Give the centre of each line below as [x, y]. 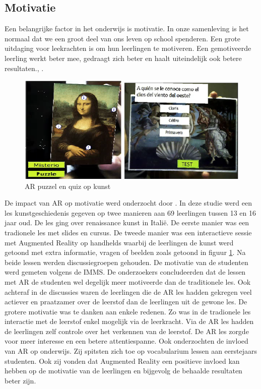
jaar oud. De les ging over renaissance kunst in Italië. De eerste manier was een [127, 222]
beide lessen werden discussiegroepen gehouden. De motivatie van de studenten [126, 262]
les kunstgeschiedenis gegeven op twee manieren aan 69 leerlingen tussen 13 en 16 [130, 212]
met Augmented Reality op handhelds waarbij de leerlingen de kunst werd [119, 242]
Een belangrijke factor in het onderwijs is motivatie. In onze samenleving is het [127, 28]
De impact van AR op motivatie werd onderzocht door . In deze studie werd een [128, 203]
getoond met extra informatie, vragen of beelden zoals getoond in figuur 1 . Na [125, 252]
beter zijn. [20, 380]
